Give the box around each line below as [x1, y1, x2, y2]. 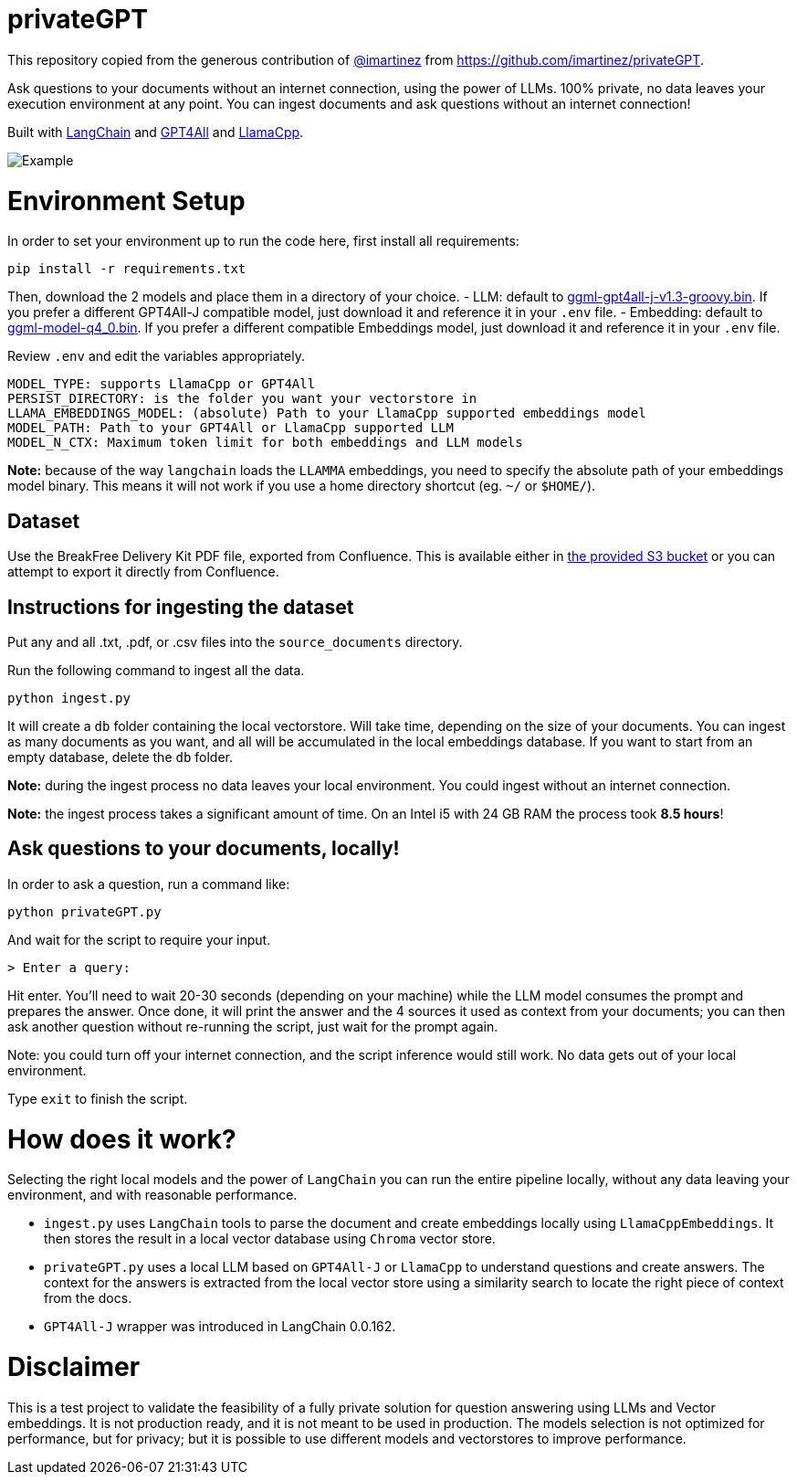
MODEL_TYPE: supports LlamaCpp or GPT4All [7, 376, 316, 392]
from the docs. [44, 1290, 132, 1307]
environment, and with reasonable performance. [7, 1187, 298, 1203]
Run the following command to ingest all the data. [7, 662, 305, 678]
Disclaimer [7, 1351, 141, 1383]
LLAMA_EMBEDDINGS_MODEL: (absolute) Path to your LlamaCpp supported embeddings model [7, 406, 646, 421]
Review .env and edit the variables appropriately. [7, 348, 305, 365]
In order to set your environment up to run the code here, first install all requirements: [7, 233, 519, 249]
